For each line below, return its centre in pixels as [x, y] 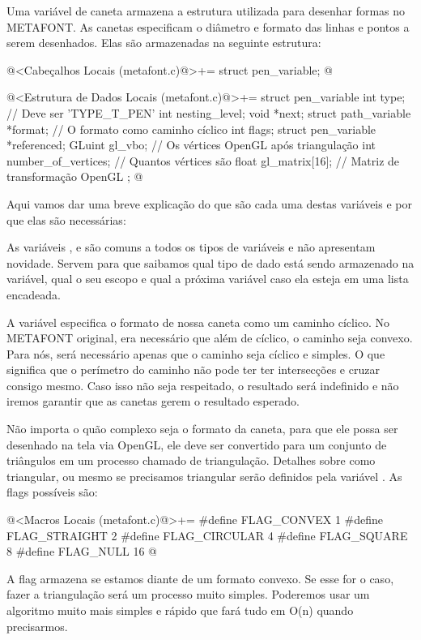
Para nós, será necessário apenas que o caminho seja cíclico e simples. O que [196, 353]
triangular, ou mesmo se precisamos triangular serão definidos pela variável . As [204, 476]
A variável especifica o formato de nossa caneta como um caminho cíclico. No [198, 322]
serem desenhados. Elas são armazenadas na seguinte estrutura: [164, 43]
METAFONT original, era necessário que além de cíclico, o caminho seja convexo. [210, 338]
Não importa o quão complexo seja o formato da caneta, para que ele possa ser [202, 429]
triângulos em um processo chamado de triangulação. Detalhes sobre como [191, 460]
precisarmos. [37, 626]
